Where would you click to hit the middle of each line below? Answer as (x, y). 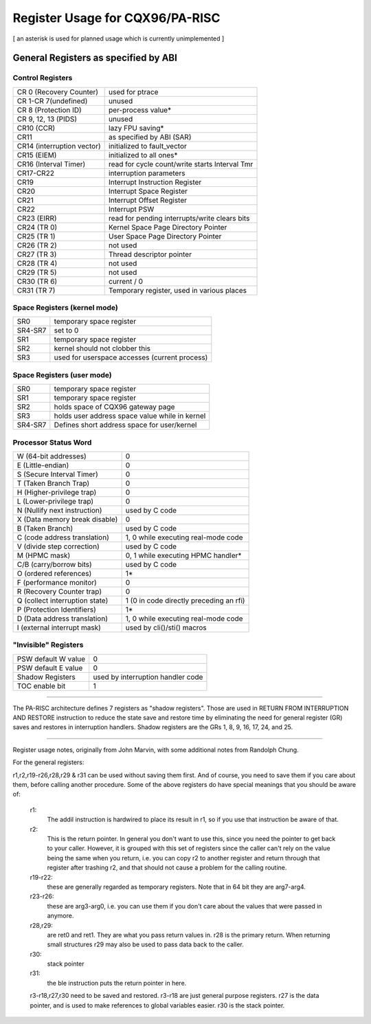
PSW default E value (50, 668)
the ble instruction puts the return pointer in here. (117, 983)
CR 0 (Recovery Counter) (58, 91)
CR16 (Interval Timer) (51, 164)
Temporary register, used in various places (178, 290)
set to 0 (66, 331)
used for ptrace (134, 91)
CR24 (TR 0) (37, 227)
